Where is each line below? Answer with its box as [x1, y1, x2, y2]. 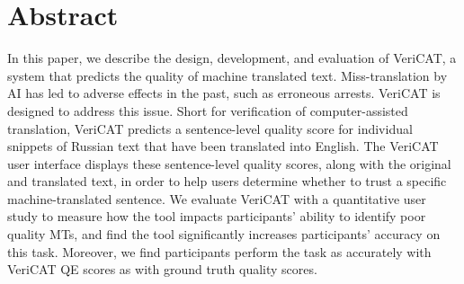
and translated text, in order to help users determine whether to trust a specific [7, 172, 447, 191]
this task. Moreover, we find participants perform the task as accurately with [7, 242, 432, 261]
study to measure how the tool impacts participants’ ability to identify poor [7, 207, 426, 226]
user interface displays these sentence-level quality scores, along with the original [7, 154, 451, 173]
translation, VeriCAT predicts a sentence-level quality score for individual [7, 119, 413, 138]
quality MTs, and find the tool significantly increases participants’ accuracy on [7, 225, 441, 244]
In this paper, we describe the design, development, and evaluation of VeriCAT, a [7, 49, 457, 67]
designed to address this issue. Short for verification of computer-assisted [7, 101, 408, 120]
